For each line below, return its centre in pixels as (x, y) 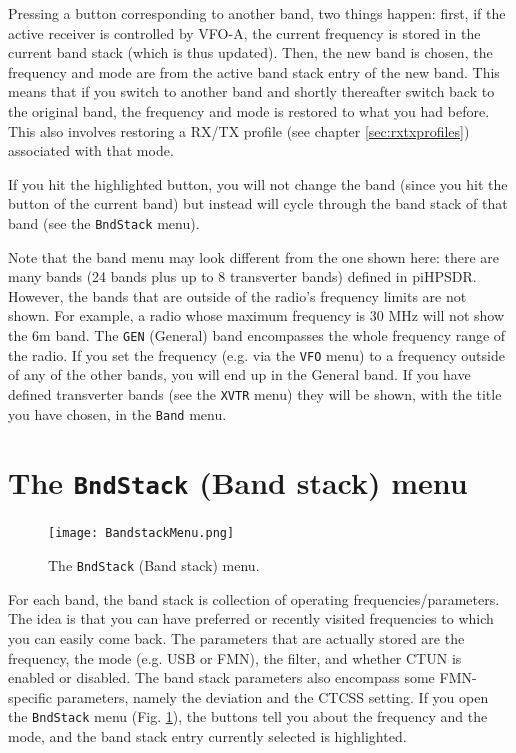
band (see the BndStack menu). (104, 222)
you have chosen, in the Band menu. (117, 413)
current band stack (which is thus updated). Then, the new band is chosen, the (250, 52)
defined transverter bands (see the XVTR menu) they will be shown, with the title (255, 393)
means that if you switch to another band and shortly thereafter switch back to (251, 91)
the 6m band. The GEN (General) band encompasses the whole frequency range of (257, 334)
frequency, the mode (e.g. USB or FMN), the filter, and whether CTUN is (235, 657)
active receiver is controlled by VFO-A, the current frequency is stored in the (244, 32)
